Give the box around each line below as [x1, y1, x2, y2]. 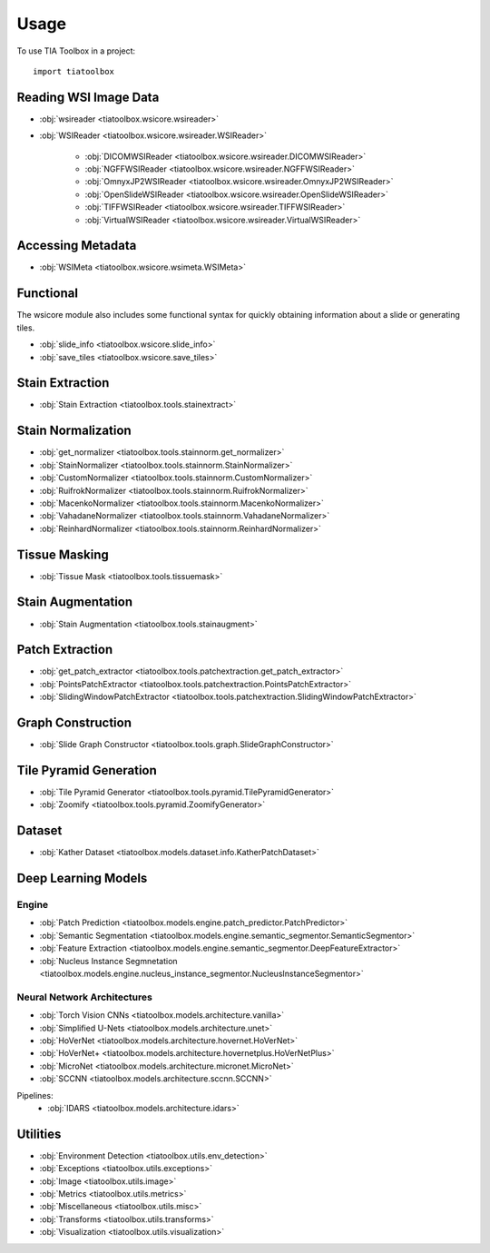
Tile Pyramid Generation [16, 763, 158, 778]
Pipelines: [16, 1090, 54, 1100]
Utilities [16, 1126, 62, 1141]
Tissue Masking [16, 547, 109, 562]
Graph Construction [16, 715, 132, 731]
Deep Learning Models [16, 871, 148, 886]
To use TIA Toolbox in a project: [16, 45, 136, 56]
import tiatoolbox [33, 66, 115, 76]
